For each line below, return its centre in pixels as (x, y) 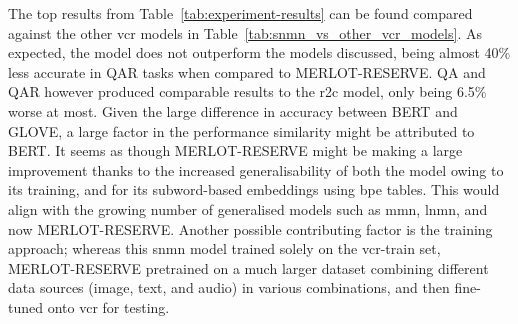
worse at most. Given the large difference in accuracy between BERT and (233, 110)
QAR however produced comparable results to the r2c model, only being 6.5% (247, 91)
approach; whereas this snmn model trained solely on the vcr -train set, (224, 248)
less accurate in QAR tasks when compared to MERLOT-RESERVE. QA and (247, 71)
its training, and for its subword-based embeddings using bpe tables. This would (254, 189)
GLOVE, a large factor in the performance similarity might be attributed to (241, 130)
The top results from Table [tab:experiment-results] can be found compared (240, 13)
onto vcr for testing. (108, 306)
